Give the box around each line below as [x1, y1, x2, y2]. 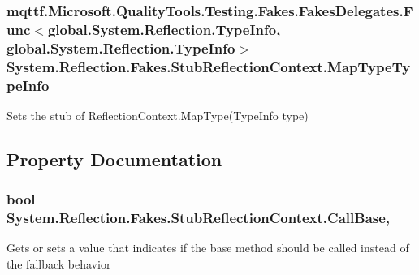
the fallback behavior [6, 256, 111, 273]
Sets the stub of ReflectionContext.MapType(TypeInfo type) [6, 106, 309, 123]
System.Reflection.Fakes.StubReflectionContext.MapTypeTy [6, 56, 411, 76]
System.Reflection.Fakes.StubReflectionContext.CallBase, [6, 208, 391, 228]
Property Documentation [6, 146, 222, 171]
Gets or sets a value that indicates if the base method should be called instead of [6, 239, 409, 256]
